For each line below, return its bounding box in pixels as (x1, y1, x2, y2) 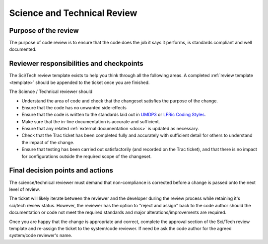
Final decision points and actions (9, 166, 114, 175)
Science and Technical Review (9, 7, 137, 18)
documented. (9, 46, 37, 52)
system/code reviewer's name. (9, 233, 72, 239)
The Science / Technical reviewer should (9, 88, 93, 94)
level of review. (9, 186, 40, 192)
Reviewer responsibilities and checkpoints (9, 60, 143, 68)
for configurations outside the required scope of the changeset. (21, 153, 152, 159)
